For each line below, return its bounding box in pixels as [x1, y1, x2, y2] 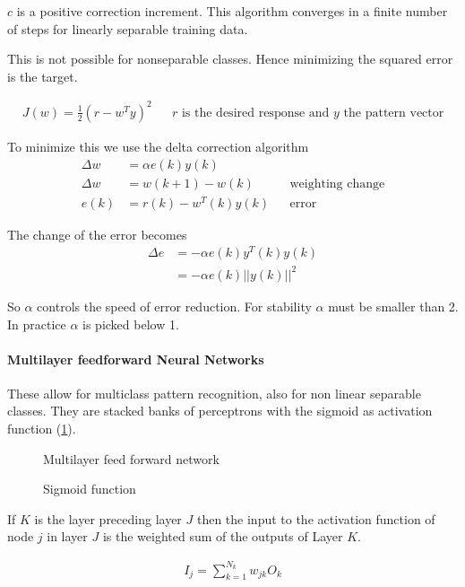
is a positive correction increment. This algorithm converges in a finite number [16, 2, 448, 20]
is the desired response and [181, 106, 330, 119]
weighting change [289, 177, 385, 190]
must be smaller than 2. [328, 296, 459, 315]
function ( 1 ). [7, 419, 76, 438]
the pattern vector [343, 106, 444, 119]
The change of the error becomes [7, 224, 187, 243]
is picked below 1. [82, 314, 179, 333]
